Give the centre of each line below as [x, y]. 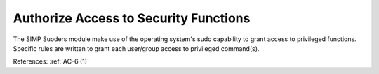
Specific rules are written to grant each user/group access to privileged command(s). [136, 48]
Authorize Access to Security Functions [132, 18]
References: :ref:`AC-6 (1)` [51, 61]
